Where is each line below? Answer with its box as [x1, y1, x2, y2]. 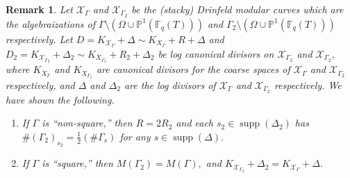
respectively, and [6, 77, 75, 92]
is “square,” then [42, 156, 113, 170]
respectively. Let [6, 31, 73, 46]
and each [176, 115, 214, 130]
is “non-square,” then [42, 115, 133, 130]
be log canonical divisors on [158, 46, 274, 60]
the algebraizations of [6, 16, 95, 31]
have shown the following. [6, 92, 115, 106]
